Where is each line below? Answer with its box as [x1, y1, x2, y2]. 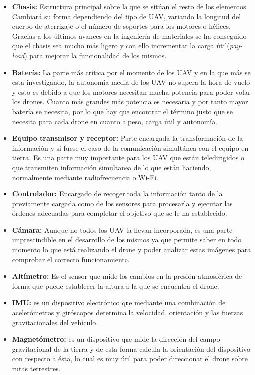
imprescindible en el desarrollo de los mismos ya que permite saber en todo [12, 234, 242, 245]
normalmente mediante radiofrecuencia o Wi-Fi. [12, 172, 158, 182]
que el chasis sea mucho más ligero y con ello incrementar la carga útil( [12, 40, 230, 51]
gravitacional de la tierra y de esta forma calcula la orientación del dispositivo [12, 343, 250, 354]
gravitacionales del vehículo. [12, 317, 98, 327]
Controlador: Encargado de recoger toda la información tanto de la [12, 188, 223, 199]
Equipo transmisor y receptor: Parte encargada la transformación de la [12, 133, 243, 143]
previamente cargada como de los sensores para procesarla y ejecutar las [12, 198, 233, 208]
